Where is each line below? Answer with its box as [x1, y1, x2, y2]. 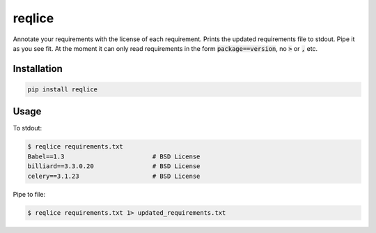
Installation [13, 63, 63, 75]
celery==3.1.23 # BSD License [27, 172, 201, 180]
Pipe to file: [13, 190, 45, 198]
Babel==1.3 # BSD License [27, 152, 201, 160]
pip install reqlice [27, 85, 97, 93]
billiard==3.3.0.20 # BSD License [27, 163, 201, 170]
